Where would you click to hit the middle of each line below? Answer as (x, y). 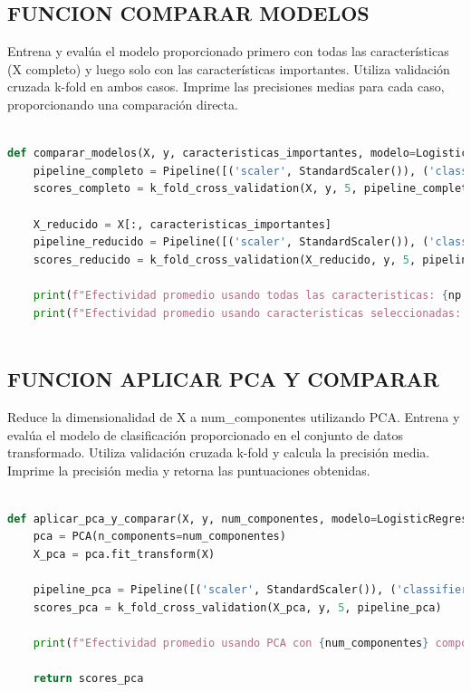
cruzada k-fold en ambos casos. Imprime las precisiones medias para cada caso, (226, 86)
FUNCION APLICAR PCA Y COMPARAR (223, 379)
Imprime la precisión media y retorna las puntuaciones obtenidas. (189, 470)
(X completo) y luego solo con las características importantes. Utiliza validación (229, 68)
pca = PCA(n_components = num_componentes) (159, 537)
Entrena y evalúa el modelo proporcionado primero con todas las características (228, 51)
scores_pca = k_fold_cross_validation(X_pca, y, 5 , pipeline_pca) (237, 607)
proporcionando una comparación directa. (123, 104)
